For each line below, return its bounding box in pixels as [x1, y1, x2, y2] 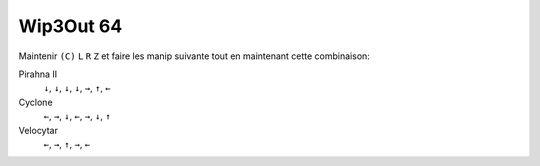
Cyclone [18, 96, 54, 108]
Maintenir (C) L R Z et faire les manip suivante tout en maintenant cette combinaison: [18, 50, 370, 62]
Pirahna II [18, 68, 58, 80]
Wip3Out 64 [18, 15, 123, 37]
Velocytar [18, 124, 59, 136]
